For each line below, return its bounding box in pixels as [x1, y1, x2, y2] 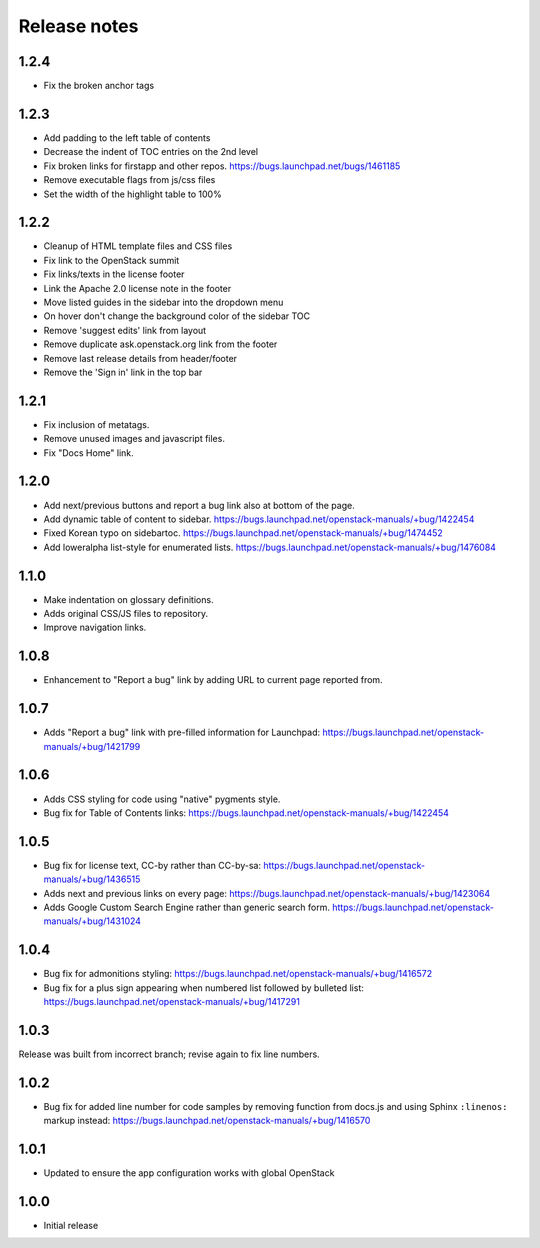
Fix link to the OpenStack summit [43, 254, 180, 266]
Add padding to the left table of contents [43, 131, 211, 144]
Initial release [43, 1220, 99, 1232]
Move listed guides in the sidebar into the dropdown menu [43, 296, 284, 308]
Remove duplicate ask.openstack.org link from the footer [43, 338, 278, 350]
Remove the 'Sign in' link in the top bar [43, 366, 203, 378]
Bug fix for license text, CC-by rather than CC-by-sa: [43, 859, 262, 871]
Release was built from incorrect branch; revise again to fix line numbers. [18, 1048, 320, 1060]
